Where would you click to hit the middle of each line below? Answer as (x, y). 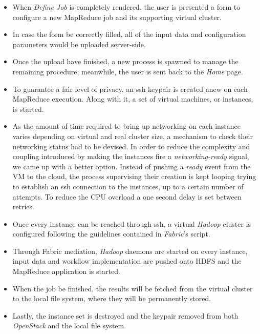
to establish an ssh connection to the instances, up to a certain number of (128, 186)
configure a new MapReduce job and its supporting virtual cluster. (117, 17)
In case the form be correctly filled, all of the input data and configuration (129, 34)
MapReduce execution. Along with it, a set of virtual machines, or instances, (133, 99)
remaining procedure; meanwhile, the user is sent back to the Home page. (128, 71)
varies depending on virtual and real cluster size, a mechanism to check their (133, 136)
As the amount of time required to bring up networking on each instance (126, 126)
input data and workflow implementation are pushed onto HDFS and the (127, 261)
